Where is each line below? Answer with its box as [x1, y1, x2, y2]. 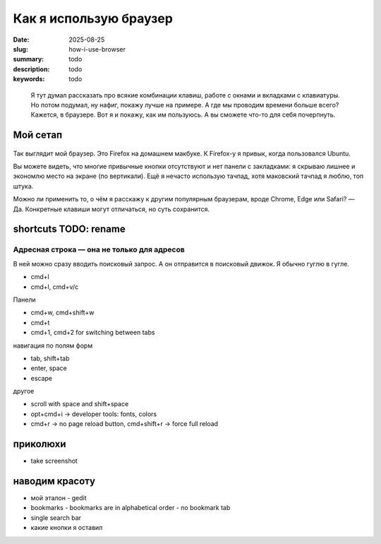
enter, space [30, 364, 67, 372]
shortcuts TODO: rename [13, 223, 126, 235]
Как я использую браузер [13, 11, 173, 26]
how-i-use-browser [68, 45, 126, 53]
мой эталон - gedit [30, 494, 87, 502]
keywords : [13, 75, 45, 83]
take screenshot [30, 456, 78, 466]
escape [30, 374, 53, 382]
